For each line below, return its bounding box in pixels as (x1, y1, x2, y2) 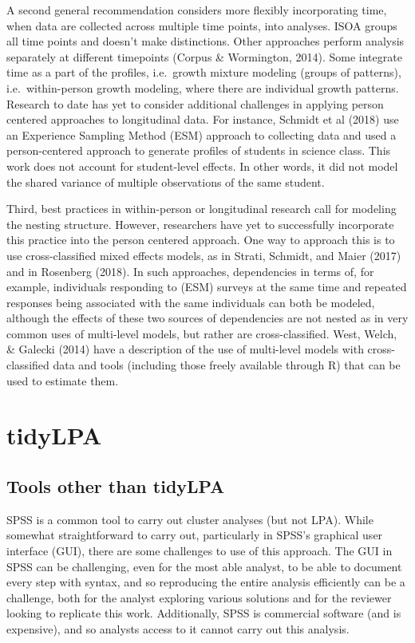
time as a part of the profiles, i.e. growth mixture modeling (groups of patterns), (6, 64, 401, 81)
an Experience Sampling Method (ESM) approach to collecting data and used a (6, 126, 397, 143)
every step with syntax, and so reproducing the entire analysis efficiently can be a (6, 574, 405, 590)
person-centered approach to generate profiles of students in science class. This (6, 142, 391, 159)
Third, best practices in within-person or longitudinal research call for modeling (6, 200, 397, 217)
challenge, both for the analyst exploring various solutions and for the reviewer (6, 589, 392, 606)
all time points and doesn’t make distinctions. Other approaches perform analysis (6, 33, 405, 49)
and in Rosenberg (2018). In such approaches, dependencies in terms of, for (6, 262, 374, 279)
